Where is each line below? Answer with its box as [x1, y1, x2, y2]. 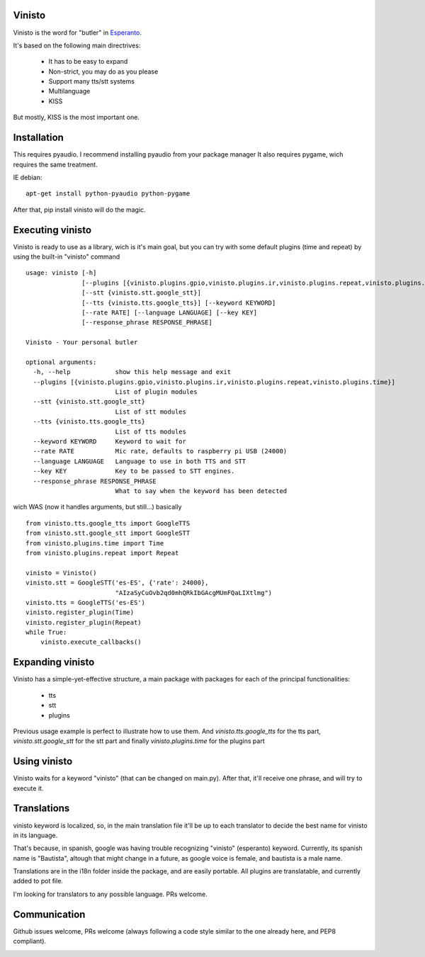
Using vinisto [13, 755, 73, 768]
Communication [13, 908, 86, 920]
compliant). [13, 937, 46, 946]
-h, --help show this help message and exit [33, 368, 232, 376]
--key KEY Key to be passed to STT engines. [33, 468, 235, 475]
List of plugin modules [115, 388, 198, 396]
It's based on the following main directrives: [13, 41, 141, 50]
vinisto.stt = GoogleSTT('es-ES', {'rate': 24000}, [25, 579, 209, 587]
